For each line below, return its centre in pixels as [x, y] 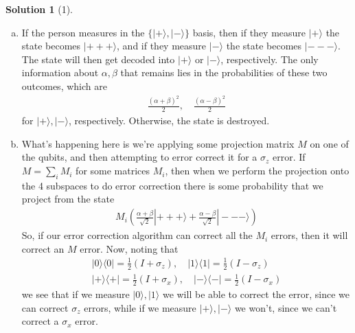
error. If [289, 157]
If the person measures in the [83, 32]
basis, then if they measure [249, 32]
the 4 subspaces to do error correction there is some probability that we [172, 185]
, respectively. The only [270, 59]
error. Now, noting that [129, 248]
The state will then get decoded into [98, 59]
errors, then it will [309, 235]
